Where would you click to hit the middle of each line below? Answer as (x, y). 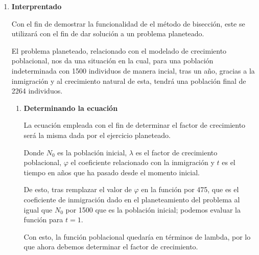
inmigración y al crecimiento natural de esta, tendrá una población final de (129, 80)
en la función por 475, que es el (190, 189)
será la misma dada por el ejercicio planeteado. (97, 135)
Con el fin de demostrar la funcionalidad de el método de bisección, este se (128, 23)
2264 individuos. (37, 91)
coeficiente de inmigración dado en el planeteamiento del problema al (132, 199)
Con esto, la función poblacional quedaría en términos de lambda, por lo (137, 236)
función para (43, 219)
